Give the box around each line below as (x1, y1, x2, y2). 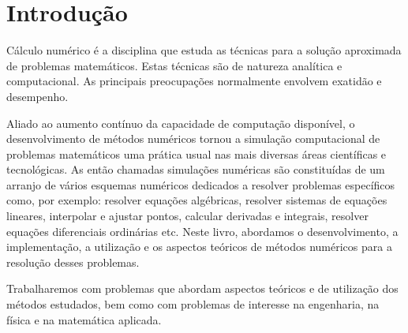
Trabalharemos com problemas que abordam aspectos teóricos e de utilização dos (6, 280, 399, 297)
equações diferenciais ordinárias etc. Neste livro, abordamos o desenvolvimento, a (6, 223, 399, 239)
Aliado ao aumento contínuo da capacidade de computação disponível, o (6, 114, 355, 131)
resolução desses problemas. (6, 253, 140, 270)
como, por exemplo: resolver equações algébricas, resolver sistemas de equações (6, 192, 387, 208)
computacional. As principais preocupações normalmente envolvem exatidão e (6, 73, 382, 89)
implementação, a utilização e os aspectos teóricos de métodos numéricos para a (6, 238, 392, 255)
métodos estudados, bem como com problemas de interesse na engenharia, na (6, 296, 380, 312)
